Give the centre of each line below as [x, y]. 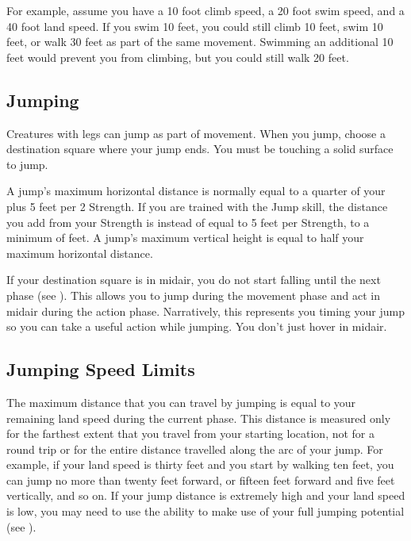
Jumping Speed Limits [101, 369]
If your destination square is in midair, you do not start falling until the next [194, 280]
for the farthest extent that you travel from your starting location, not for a [191, 434]
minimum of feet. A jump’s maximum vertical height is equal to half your [185, 238]
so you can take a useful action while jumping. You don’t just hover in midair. [197, 326]
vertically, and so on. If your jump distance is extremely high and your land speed [206, 495]
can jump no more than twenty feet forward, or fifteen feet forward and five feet [201, 480]
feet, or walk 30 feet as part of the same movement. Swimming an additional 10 [200, 42]
